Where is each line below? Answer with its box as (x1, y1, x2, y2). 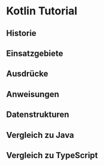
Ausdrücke (6, 69, 48, 79)
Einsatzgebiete (6, 48, 63, 58)
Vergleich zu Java (6, 130, 75, 140)
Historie (6, 28, 37, 38)
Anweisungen (6, 89, 60, 99)
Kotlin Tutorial (6, 4, 78, 18)
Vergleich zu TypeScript (6, 150, 99, 160)
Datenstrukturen (6, 110, 70, 120)
